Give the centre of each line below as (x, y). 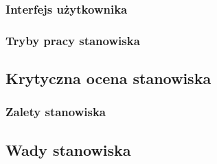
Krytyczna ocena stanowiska (108, 78)
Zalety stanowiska (56, 112)
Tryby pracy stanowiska (73, 40)
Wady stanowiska (68, 149)
